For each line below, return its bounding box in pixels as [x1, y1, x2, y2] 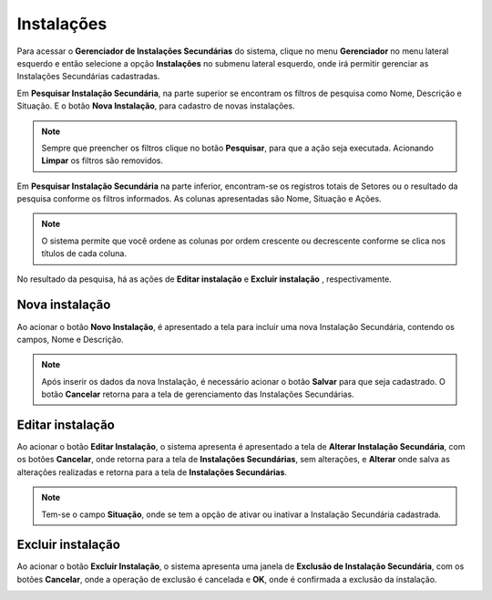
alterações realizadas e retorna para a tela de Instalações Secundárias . [16, 466, 287, 478]
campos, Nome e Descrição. [16, 334, 124, 345]
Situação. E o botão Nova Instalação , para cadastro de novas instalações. [16, 100, 295, 111]
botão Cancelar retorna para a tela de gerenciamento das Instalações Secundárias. [41, 388, 354, 400]
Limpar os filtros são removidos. [41, 155, 164, 166]
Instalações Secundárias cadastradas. [16, 71, 160, 82]
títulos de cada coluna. [41, 248, 128, 259]
